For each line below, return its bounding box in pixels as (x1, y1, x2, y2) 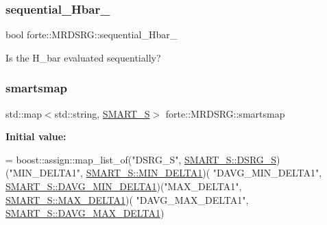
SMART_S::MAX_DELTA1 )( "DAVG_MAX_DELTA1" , (5, 192, 249, 207)
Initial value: (5, 129, 66, 144)
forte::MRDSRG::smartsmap (165, 106, 285, 120)
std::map (5, 106, 42, 120)
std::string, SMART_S (54, 106, 150, 120)
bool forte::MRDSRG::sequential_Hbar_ (5, 27, 178, 42)
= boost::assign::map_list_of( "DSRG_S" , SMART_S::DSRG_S (5, 152, 277, 166)
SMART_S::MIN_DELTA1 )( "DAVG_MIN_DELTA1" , (86, 166, 322, 180)
